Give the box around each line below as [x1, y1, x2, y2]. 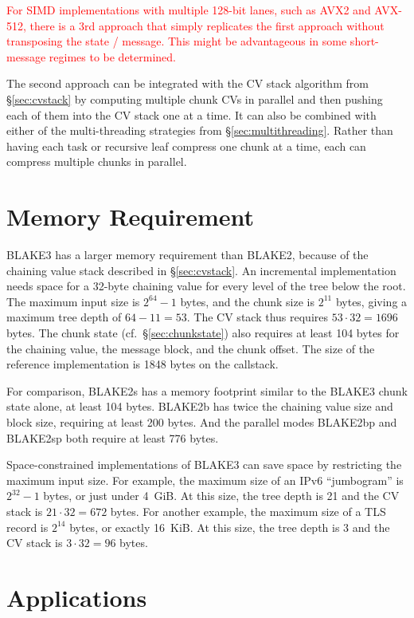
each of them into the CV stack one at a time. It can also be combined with [6, 106, 377, 123]
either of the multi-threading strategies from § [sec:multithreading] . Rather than [6, 122, 393, 139]
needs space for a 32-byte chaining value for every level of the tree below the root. [6, 278, 406, 294]
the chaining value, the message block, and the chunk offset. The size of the [6, 340, 375, 356]
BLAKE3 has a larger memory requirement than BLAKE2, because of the [6, 246, 369, 263]
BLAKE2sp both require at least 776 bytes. [6, 429, 219, 446]
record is [6, 518, 49, 535]
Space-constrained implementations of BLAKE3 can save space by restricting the [6, 456, 402, 473]
